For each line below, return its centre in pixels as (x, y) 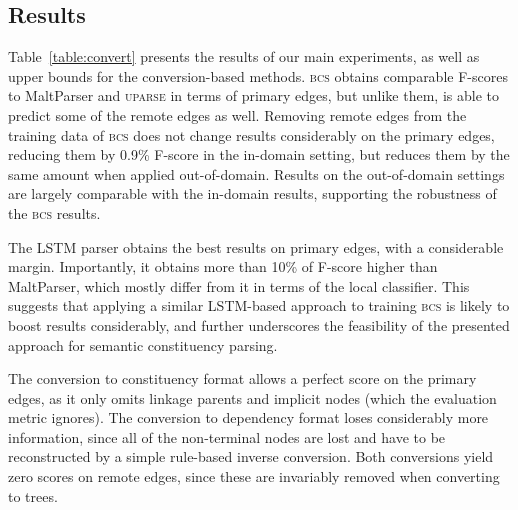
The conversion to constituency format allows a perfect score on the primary (242, 378)
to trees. (33, 495)
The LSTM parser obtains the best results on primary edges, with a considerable (256, 246)
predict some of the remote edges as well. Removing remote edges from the (237, 114)
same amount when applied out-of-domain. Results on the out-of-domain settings (256, 173)
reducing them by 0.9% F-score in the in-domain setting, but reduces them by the (259, 154)
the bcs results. (54, 212)
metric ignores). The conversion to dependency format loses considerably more (248, 417)
